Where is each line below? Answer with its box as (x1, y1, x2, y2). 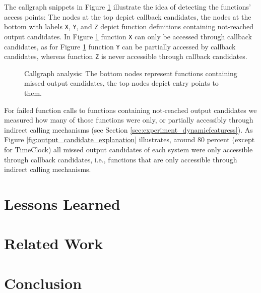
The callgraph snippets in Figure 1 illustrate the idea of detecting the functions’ (4, 2, 251, 12)
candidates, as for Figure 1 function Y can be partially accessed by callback (4, 41, 236, 51)
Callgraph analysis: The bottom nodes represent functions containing (24, 68, 237, 78)
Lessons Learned (4, 193, 120, 214)
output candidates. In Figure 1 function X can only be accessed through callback (4, 31, 252, 41)
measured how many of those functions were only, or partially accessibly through (4, 114, 253, 125)
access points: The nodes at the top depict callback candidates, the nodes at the (4, 11, 251, 22)
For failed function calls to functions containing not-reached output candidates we (4, 104, 257, 115)
